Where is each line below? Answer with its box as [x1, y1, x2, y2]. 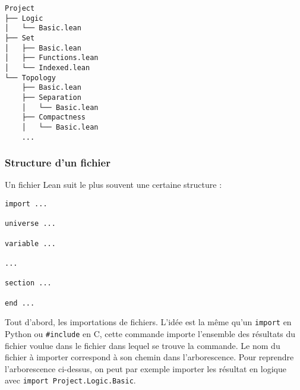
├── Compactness [21, 113, 86, 122]
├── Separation [21, 93, 81, 102]
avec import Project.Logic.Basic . [5, 374, 136, 386]
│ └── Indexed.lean [5, 63, 90, 72]
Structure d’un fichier [5, 155, 110, 170]
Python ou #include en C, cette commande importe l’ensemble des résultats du [5, 327, 296, 339]
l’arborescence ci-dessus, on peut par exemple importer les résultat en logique [5, 362, 286, 375]
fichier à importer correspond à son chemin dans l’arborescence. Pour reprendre [5, 351, 294, 363]
